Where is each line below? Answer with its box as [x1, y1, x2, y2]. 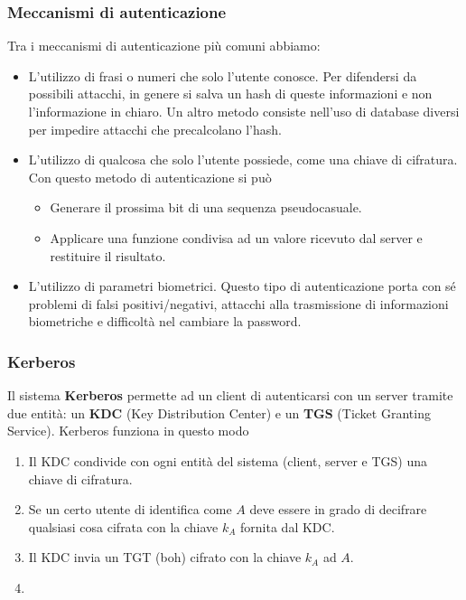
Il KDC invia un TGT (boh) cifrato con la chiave [28, 548, 302, 567]
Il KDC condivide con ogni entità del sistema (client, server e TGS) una [28, 451, 427, 470]
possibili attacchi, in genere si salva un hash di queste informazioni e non [28, 84, 433, 103]
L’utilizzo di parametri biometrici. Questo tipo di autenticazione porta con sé [28, 277, 456, 295]
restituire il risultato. [50, 246, 166, 265]
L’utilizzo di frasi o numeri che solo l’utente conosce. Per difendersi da [28, 66, 417, 85]
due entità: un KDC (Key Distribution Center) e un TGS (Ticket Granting [7, 403, 431, 422]
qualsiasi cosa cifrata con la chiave [28, 517, 219, 536]
